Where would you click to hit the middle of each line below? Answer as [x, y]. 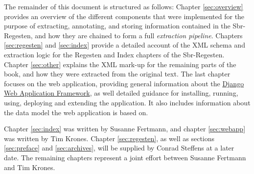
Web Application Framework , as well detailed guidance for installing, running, [121, 93]
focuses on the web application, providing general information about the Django [124, 83]
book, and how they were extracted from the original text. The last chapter [117, 74]
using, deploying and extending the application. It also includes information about [127, 102]
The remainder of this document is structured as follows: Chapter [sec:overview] [124, 6]
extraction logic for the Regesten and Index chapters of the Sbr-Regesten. [114, 54]
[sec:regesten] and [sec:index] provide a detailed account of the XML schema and [125, 45]
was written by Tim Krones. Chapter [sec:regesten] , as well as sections [109, 138]
